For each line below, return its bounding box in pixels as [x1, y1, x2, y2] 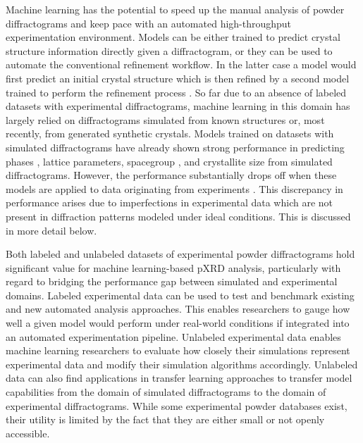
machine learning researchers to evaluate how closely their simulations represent [6, 343, 350, 358]
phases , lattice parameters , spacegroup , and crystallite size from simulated [6, 154, 333, 168]
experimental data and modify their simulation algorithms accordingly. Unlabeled [6, 356, 358, 371]
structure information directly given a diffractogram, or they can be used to [6, 43, 333, 58]
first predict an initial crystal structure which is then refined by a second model [6, 70, 350, 85]
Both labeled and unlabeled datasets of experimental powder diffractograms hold [6, 247, 355, 261]
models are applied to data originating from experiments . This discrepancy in [6, 181, 343, 196]
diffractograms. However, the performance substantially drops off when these [6, 168, 337, 182]
